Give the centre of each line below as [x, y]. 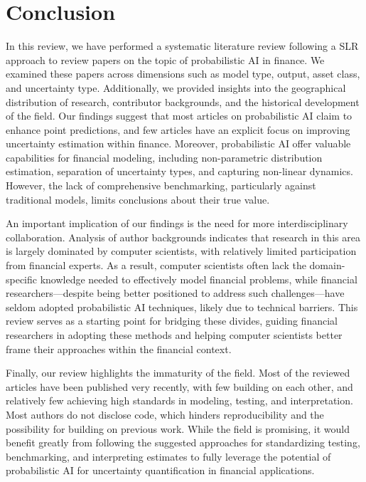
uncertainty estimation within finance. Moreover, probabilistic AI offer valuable [178, 143]
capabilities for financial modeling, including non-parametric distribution [164, 157]
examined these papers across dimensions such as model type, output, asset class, [183, 74]
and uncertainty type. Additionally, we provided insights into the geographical [176, 87]
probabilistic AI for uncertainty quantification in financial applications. [160, 470]
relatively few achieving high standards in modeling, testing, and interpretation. [179, 400]
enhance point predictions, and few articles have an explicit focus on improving [178, 129]
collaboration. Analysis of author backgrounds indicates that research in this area [183, 237]
